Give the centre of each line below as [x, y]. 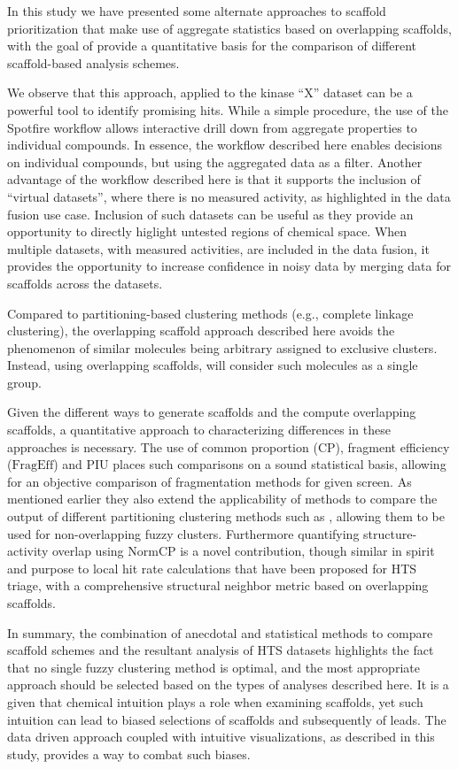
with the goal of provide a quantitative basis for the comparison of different [212, 46]
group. [24, 382]
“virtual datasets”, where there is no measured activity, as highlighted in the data [229, 196]
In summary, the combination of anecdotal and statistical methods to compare [220, 632]
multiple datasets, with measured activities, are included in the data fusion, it [218, 248]
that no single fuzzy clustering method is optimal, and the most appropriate [213, 667]
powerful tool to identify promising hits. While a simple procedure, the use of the [228, 109]
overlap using [88, 551]
